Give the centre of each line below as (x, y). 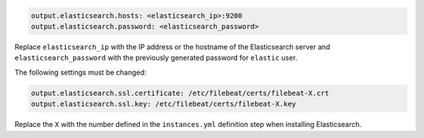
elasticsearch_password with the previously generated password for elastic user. (156, 58)
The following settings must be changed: (80, 72)
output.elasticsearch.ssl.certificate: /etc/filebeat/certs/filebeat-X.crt (180, 93)
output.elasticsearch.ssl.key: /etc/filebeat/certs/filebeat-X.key (164, 104)
